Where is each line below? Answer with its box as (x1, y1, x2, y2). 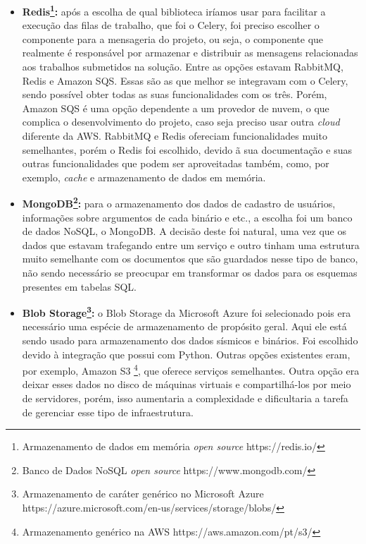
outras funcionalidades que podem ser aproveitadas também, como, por (22, 156, 329, 171)
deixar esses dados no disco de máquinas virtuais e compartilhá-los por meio (22, 377, 351, 392)
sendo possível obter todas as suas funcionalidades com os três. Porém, (22, 87, 327, 102)
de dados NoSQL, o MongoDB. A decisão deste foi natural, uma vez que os (22, 224, 346, 238)
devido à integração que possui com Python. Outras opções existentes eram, (22, 346, 351, 361)
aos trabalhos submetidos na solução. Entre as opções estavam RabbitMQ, (22, 59, 343, 74)
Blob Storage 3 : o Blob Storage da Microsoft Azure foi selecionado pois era (22, 303, 351, 320)
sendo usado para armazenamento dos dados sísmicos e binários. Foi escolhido (22, 333, 358, 348)
